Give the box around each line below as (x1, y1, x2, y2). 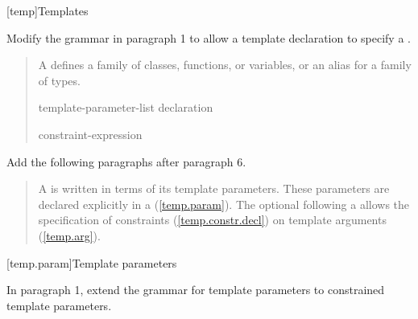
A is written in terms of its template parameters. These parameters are (38, 180, 390, 197)
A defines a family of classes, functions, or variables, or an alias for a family (38, 56, 412, 73)
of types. (38, 72, 81, 88)
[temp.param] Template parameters (6, 254, 177, 271)
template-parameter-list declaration (38, 99, 213, 116)
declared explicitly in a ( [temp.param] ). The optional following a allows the (38, 195, 410, 212)
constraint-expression (38, 125, 143, 142)
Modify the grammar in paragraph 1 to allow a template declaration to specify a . (6, 29, 411, 46)
